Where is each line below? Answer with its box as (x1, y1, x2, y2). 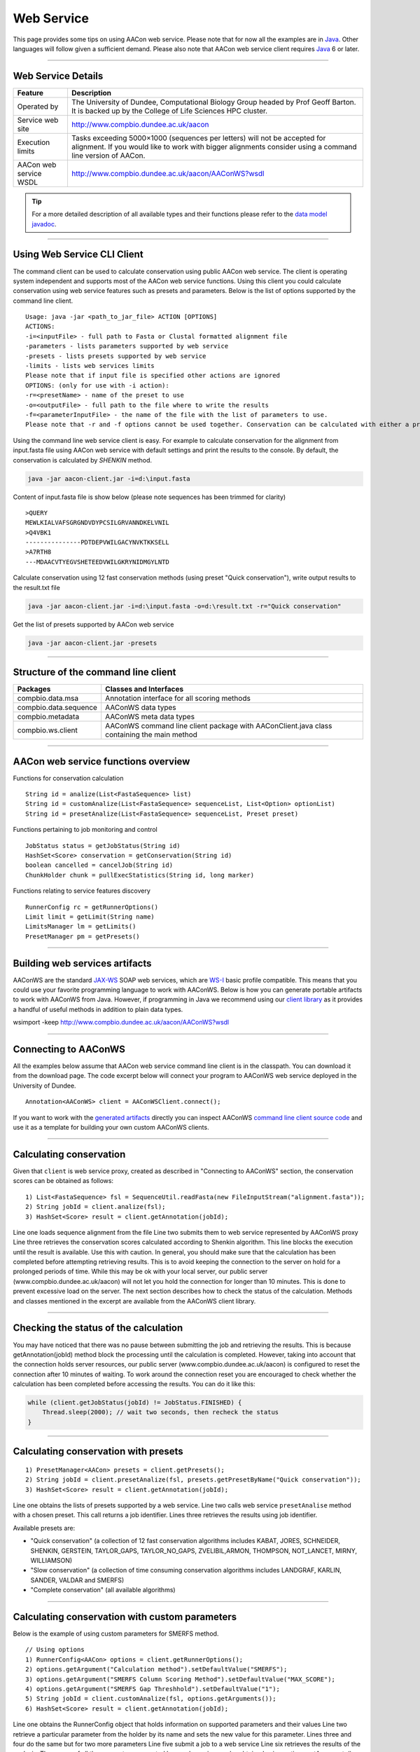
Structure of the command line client (13, 666, 176, 678)
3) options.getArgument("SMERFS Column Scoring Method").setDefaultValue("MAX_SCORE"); (25, 1675, 336, 1683)
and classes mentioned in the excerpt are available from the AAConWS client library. (13, 1296, 256, 1305)
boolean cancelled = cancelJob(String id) (25, 861, 174, 869)
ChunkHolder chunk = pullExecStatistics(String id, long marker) (25, 871, 255, 879)
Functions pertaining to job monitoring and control (13, 826, 157, 834)
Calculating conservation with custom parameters (13, 1610, 237, 1622)
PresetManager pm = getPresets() (25, 932, 140, 940)
